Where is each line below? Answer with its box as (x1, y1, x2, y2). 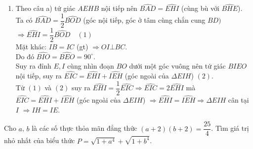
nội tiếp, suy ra (15, 71, 62, 81)
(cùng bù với (181, 3, 219, 13)
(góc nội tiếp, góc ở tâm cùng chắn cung (83, 15, 206, 25)
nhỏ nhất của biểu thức (4, 135, 75, 146)
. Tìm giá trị (211, 123, 249, 133)
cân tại (228, 95, 249, 105)
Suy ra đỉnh (15, 61, 51, 71)
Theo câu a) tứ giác (15, 3, 76, 13)
